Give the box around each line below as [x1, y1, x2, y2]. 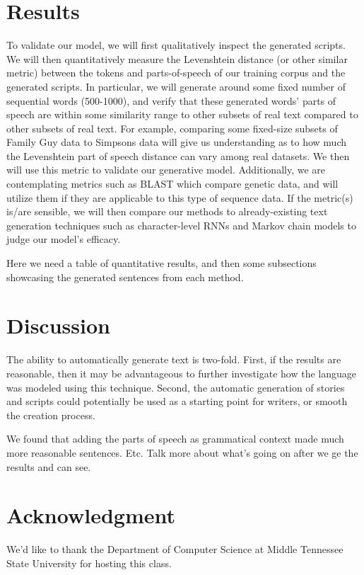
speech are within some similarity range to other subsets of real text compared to [6, 107, 358, 122]
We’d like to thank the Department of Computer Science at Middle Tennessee [6, 542, 344, 557]
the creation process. [6, 407, 95, 422]
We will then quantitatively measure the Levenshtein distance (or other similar [6, 51, 348, 66]
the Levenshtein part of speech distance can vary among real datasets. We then [6, 148, 350, 163]
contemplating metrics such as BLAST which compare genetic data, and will [6, 176, 339, 191]
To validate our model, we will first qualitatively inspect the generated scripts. [6, 38, 346, 52]
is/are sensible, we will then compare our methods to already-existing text [6, 204, 328, 219]
